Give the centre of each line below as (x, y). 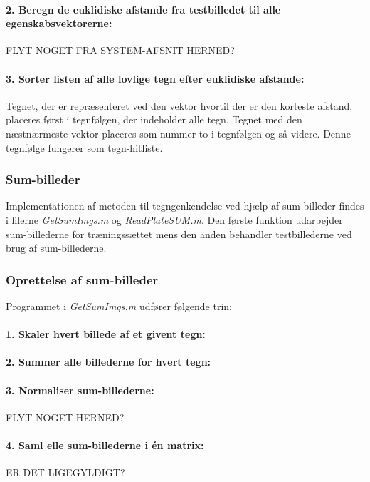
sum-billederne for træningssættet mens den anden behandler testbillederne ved (179, 234)
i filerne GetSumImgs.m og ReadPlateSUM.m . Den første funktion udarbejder (174, 219)
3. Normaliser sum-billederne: (80, 390)
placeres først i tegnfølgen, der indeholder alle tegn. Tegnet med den (154, 119)
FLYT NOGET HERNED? (65, 417)
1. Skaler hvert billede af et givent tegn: (106, 334)
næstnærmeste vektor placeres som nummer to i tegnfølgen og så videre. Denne (178, 133)
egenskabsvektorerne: (59, 23)
